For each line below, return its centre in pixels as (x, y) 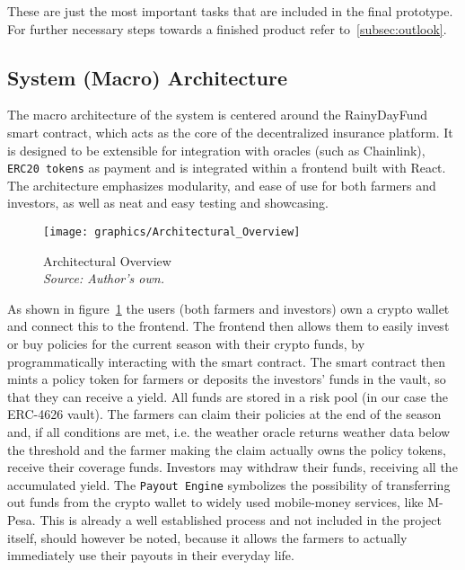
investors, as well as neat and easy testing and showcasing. (168, 203)
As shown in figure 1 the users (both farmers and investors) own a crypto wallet (228, 308)
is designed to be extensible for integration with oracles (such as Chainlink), (216, 150)
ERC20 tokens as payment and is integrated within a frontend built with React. (227, 168)
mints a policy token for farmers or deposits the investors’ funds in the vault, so (227, 379)
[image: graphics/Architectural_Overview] (172, 232)
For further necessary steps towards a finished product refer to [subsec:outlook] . (227, 28)
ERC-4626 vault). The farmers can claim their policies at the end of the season (224, 414)
